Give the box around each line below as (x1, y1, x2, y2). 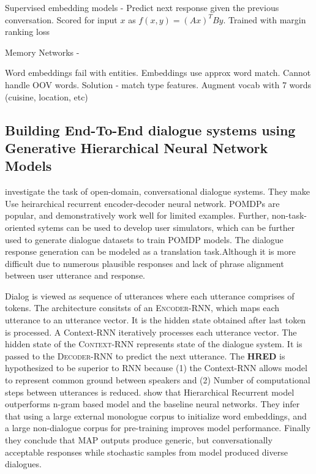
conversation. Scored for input (5, 13, 118, 26)
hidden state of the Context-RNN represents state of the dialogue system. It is (5, 337, 303, 350)
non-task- (271, 209, 307, 222)
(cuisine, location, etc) (5, 90, 88, 103)
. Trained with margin (223, 13, 306, 26)
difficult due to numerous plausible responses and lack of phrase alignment (5, 257, 284, 269)
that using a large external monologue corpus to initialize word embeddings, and (5, 409, 307, 422)
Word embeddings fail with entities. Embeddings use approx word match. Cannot (5, 66, 311, 79)
